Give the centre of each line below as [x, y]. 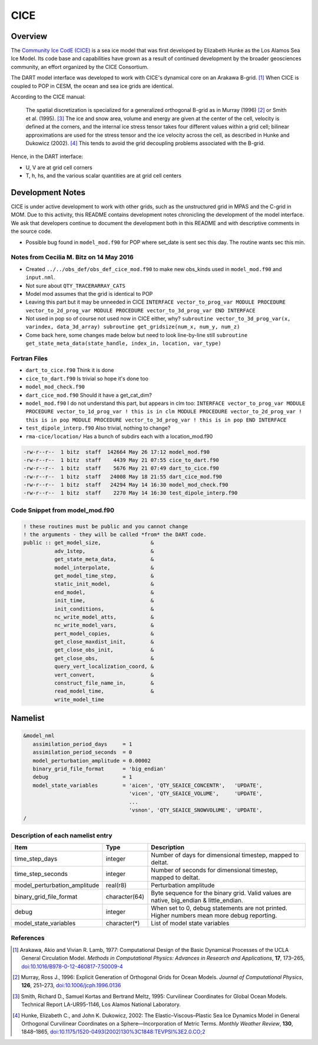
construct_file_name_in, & [104, 683]
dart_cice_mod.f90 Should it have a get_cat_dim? [89, 395]
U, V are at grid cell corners [59, 167]
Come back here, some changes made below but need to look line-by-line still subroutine [137, 335]
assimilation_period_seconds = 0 [82, 752]
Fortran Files [29, 358]
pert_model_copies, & [104, 633]
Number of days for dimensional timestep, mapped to [225, 855]
